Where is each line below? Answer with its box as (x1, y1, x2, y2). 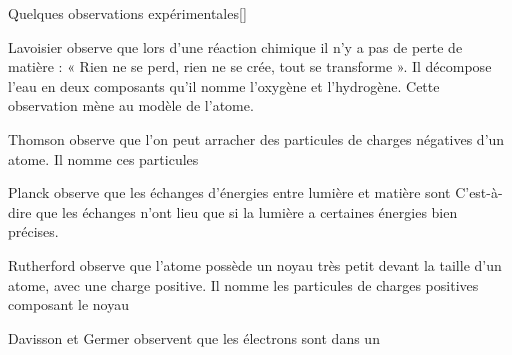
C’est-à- (455, 182, 503, 203)
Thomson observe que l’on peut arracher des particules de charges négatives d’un (8, 128, 505, 149)
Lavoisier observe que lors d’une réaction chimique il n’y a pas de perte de (8, 36, 463, 57)
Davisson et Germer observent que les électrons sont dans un (8, 327, 380, 348)
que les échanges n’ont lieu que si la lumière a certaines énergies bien (36, 201, 458, 222)
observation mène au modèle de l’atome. (8, 95, 254, 116)
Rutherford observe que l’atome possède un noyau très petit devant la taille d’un (8, 254, 502, 275)
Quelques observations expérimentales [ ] (8, 3, 247, 23)
